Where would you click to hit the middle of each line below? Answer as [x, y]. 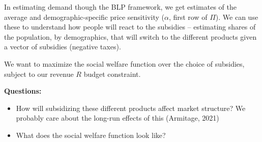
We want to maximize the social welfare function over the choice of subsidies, [124, 63]
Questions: [23, 91]
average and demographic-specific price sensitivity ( [84, 17]
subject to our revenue [39, 74]
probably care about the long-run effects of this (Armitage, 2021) [118, 118]
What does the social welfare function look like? [91, 135]
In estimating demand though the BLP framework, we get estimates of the [121, 7]
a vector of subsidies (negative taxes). [63, 47]
